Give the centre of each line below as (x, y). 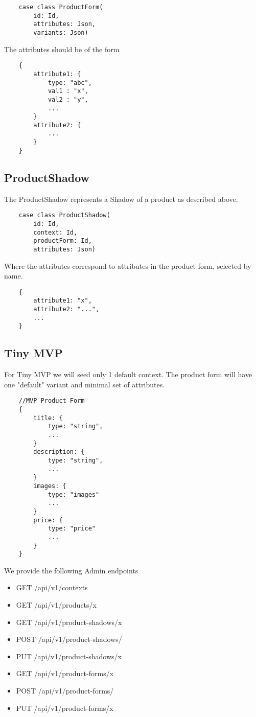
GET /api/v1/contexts (52, 587)
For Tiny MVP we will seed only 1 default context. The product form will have (128, 374)
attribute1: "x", (63, 301)
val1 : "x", (68, 91)
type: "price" (72, 529)
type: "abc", (70, 83)
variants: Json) (61, 32)
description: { (59, 452)
